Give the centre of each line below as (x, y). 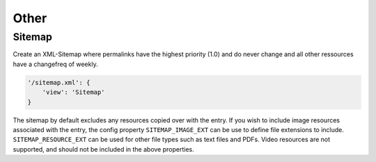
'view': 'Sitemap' (73, 92)
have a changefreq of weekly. (55, 64)
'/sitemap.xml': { (59, 82)
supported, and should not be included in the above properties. (103, 149)
